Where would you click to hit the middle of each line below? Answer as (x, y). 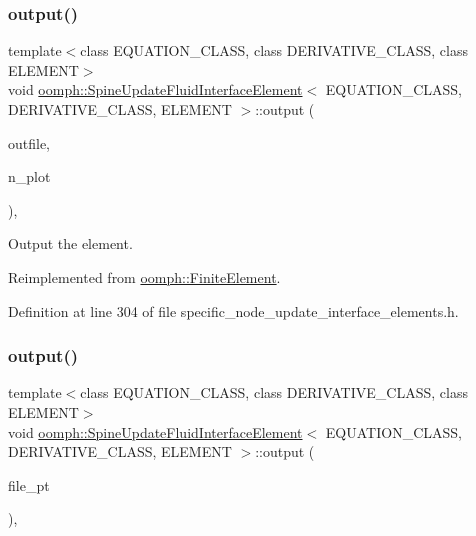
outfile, (29, 142)
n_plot (29, 176)
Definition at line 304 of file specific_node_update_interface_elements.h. (233, 310)
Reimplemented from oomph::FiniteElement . (144, 276)
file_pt (29, 484)
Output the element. (70, 243)
